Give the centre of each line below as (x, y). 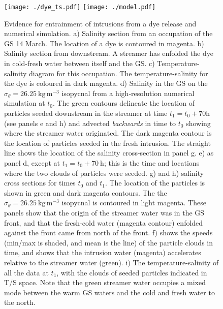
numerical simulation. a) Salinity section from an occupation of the (108, 33)
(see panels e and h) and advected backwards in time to (90, 123)
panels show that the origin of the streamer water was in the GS (104, 212)
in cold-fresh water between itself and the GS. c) (79, 63)
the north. (20, 302)
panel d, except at (32, 162)
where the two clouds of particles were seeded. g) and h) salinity (104, 173)
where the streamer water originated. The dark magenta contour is (108, 133)
